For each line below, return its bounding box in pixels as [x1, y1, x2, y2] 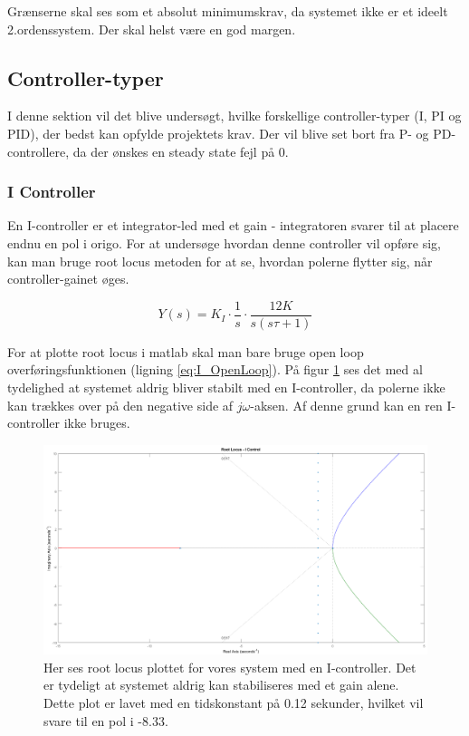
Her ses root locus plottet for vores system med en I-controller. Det [43, 657, 416, 676]
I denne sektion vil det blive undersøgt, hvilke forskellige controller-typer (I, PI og [7, 106, 462, 125]
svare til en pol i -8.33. [43, 711, 168, 730]
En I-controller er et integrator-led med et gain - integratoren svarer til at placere [7, 216, 459, 235]
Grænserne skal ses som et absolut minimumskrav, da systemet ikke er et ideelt [7, 2, 448, 20]
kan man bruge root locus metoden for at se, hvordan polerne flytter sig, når [7, 251, 433, 270]
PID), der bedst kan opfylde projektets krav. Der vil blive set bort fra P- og [7, 123, 429, 142]
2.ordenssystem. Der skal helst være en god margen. [7, 19, 296, 38]
